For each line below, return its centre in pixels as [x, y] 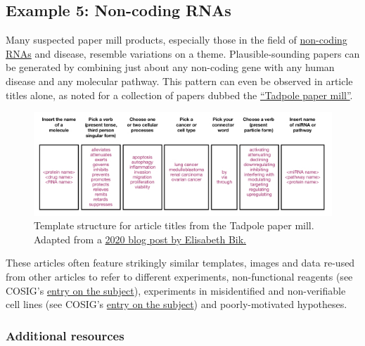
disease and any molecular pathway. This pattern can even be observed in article [179, 81]
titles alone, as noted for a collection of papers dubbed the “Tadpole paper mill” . [179, 95]
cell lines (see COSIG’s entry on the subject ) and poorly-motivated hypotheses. [177, 304]
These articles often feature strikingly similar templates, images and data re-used [180, 263]
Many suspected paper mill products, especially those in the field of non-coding [177, 40]
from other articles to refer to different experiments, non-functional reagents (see [179, 276]
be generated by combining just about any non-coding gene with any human [170, 67]
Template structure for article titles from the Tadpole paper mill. [174, 225]
